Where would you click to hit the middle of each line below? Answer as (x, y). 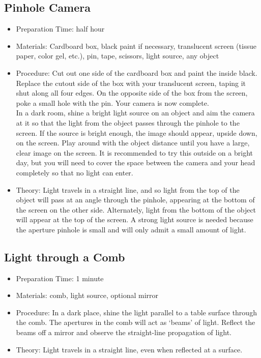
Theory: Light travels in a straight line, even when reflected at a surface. (129, 349)
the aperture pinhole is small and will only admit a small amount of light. (131, 229)
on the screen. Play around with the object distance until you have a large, (133, 143)
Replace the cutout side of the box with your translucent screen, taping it (131, 83)
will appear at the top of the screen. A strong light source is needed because (135, 219)
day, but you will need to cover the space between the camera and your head (136, 162)
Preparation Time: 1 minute (60, 278)
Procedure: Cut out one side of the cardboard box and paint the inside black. (137, 72)
